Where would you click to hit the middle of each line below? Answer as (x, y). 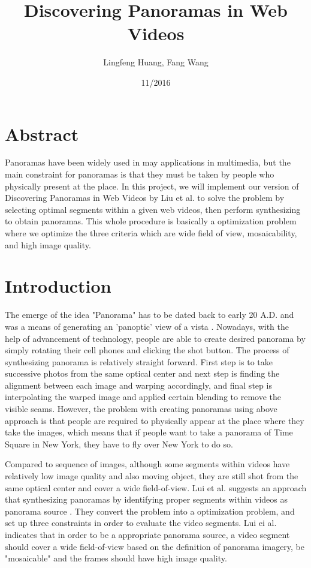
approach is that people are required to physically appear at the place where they (155, 420)
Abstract (42, 133)
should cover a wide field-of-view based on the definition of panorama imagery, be (155, 546)
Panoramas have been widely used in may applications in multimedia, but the (148, 162)
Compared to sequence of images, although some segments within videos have (147, 464)
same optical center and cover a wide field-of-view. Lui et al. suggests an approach (156, 487)
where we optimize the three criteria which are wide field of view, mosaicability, (151, 233)
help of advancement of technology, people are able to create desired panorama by (155, 338)
